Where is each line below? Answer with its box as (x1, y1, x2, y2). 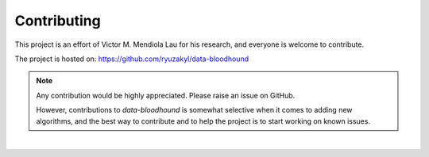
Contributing (14, 12, 101, 29)
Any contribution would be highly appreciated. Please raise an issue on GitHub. (36, 90, 296, 100)
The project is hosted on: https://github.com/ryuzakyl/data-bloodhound (14, 54, 249, 63)
